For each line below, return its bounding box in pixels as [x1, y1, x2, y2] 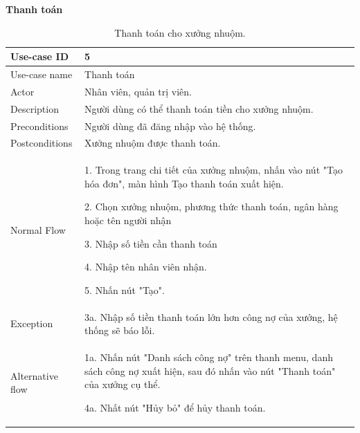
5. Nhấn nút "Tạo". [84, 282, 165, 297]
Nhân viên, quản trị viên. [84, 84, 192, 98]
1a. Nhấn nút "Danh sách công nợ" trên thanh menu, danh [84, 350, 333, 365]
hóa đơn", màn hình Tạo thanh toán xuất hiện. [84, 176, 284, 190]
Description [10, 101, 59, 116]
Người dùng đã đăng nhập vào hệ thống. [84, 118, 256, 133]
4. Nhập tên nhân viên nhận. [84, 259, 207, 274]
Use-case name [10, 67, 73, 82]
